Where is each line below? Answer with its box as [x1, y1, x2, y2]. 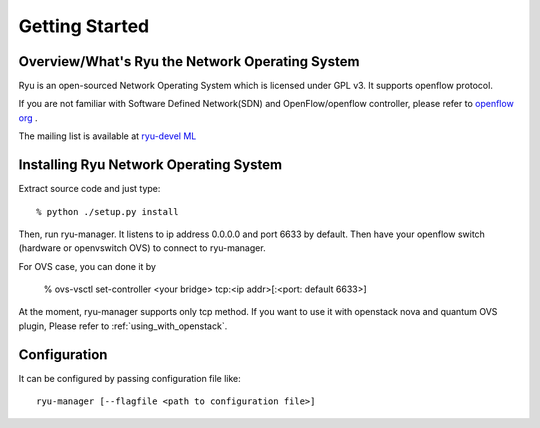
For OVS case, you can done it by [18, 260, 157, 272]
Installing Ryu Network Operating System [18, 156, 283, 174]
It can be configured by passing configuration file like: [18, 372, 242, 384]
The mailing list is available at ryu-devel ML [18, 130, 197, 142]
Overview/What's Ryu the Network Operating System [18, 53, 360, 70]
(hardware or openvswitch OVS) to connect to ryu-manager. [18, 242, 266, 254]
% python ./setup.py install [36, 206, 179, 217]
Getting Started [18, 15, 150, 37]
